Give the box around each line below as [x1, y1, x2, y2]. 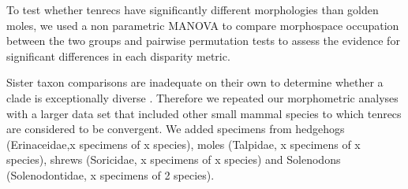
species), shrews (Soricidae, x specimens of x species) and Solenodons [6, 151, 341, 168]
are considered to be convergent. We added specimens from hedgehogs [6, 120, 345, 137]
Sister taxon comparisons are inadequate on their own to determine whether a [6, 74, 384, 91]
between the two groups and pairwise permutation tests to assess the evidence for [6, 32, 400, 49]
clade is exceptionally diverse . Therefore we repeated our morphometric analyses [6, 89, 399, 106]
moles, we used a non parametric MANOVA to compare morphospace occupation [6, 17, 399, 33]
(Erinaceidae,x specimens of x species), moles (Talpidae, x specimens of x [6, 135, 361, 152]
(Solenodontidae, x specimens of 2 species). [6, 166, 215, 183]
